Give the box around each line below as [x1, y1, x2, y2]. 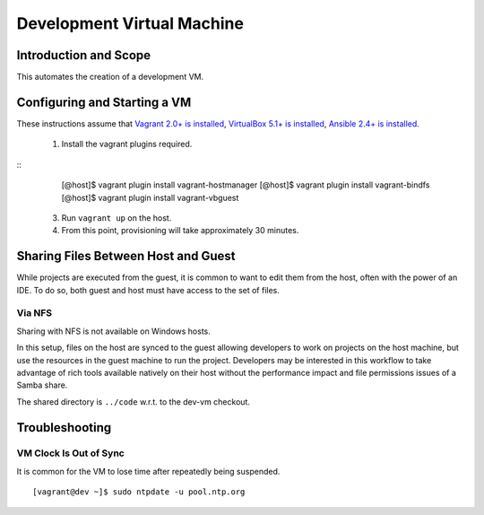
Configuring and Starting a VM [16, 94, 192, 109]
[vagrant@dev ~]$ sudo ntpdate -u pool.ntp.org [32, 487, 246, 497]
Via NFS [16, 307, 53, 319]
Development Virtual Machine [16, 13, 244, 33]
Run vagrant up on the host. [61, 212, 172, 223]
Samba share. [16, 380, 68, 390]
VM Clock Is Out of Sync [16, 447, 125, 459]
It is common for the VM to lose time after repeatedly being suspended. [16, 466, 281, 476]
